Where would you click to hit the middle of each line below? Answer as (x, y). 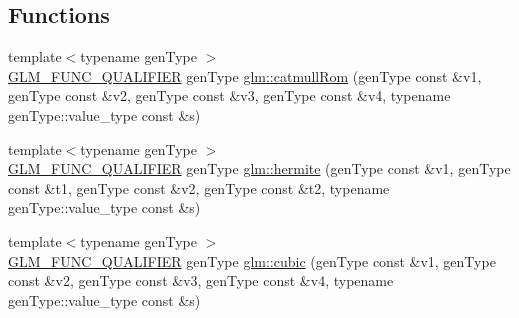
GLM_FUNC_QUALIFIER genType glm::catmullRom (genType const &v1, (245, 75)
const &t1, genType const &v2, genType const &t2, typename (199, 187)
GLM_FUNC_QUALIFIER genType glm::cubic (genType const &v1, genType (252, 260)
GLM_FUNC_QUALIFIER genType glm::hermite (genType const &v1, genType (259, 168)
